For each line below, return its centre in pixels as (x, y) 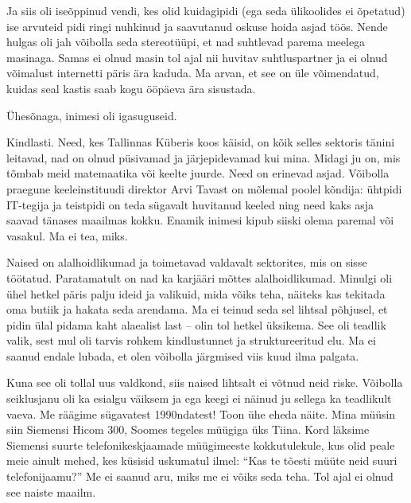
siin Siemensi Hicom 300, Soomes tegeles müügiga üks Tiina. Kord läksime (188, 429)
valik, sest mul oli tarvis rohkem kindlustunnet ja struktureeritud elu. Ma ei (191, 340)
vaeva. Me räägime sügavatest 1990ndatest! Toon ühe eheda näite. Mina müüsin (201, 413)
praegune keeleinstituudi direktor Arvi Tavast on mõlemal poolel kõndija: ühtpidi (204, 188)
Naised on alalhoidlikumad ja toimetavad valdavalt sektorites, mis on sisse (187, 262)
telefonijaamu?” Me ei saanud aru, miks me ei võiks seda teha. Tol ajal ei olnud (200, 476)
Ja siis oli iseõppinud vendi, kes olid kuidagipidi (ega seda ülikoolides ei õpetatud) (206, 10)
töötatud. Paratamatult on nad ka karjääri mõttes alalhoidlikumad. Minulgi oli (200, 277)
